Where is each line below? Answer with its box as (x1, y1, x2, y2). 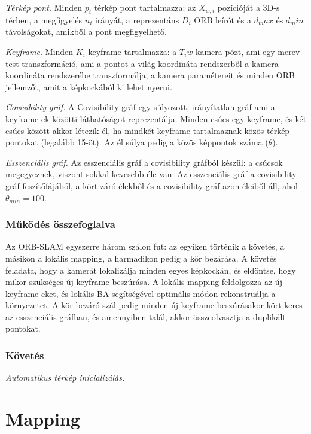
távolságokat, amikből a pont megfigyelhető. (5, 25, 167, 38)
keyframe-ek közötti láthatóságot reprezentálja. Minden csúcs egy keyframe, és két (5, 112, 307, 125)
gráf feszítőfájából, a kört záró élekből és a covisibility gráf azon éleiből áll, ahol (5, 179, 298, 192)
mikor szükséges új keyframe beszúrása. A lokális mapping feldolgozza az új (5, 275, 282, 288)
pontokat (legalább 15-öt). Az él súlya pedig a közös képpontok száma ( (5, 136, 269, 148)
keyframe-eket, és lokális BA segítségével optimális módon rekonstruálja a (5, 287, 276, 299)
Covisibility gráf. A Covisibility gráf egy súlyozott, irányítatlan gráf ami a (5, 101, 275, 113)
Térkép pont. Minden (5, 1, 83, 13)
